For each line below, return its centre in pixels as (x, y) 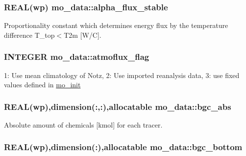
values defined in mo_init (42, 85)
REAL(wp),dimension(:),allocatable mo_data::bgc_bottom (123, 146)
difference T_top (29, 35)
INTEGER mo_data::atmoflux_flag (77, 57)
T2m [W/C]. (83, 35)
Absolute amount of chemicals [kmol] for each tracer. (83, 125)
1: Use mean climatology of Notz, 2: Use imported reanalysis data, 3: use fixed (122, 75)
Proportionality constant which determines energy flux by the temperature (116, 25)
